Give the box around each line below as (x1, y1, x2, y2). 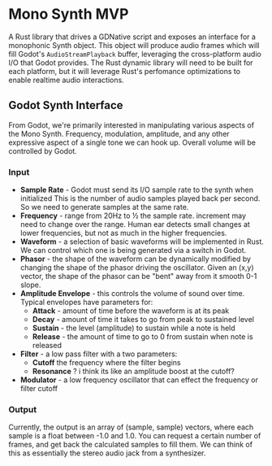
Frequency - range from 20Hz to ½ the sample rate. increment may (19, 211, 246, 220)
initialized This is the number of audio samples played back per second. (19, 194, 261, 203)
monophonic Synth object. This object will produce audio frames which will (8, 40, 260, 50)
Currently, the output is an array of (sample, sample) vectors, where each (8, 422, 254, 432)
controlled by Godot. (8, 146, 77, 155)
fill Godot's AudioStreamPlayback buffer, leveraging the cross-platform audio (8, 49, 261, 59)
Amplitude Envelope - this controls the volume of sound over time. (19, 289, 245, 298)
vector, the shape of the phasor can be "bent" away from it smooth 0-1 (19, 272, 257, 281)
